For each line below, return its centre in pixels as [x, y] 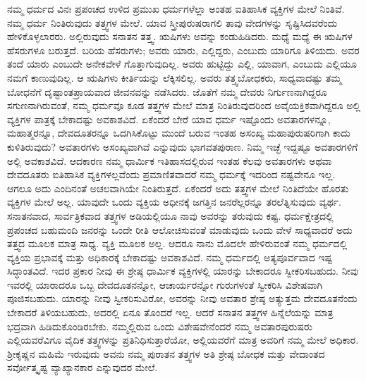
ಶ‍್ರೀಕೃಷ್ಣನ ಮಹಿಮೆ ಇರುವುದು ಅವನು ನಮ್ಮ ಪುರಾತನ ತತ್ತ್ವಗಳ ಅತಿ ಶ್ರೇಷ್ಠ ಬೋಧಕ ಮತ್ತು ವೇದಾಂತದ [166, 353]
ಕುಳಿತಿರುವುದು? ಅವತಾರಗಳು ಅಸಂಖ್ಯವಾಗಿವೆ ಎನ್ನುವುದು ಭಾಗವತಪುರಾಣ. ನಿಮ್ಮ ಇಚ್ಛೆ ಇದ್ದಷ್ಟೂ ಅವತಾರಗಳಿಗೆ [183, 146]
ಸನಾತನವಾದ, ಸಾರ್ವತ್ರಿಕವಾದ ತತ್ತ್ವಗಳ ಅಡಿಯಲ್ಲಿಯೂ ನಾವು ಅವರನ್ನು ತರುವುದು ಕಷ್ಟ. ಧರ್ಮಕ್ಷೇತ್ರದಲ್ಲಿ [170, 215]
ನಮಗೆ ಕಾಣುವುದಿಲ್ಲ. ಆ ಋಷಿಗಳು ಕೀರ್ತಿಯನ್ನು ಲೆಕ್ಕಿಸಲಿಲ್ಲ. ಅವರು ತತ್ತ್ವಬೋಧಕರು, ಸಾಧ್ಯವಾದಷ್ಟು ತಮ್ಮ [175, 77]
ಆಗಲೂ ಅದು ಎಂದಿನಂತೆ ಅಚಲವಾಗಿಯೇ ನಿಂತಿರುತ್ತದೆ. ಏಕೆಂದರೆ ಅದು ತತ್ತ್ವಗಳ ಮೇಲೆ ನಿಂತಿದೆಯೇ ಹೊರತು [178, 188]
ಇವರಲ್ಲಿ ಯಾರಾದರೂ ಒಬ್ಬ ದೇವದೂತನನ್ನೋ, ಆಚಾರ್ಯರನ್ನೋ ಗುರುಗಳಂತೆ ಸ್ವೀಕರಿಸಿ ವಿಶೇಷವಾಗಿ [165, 284]
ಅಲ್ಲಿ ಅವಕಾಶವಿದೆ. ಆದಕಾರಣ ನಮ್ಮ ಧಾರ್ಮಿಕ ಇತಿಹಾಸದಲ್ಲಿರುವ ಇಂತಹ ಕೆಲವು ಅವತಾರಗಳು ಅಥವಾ [170, 160]
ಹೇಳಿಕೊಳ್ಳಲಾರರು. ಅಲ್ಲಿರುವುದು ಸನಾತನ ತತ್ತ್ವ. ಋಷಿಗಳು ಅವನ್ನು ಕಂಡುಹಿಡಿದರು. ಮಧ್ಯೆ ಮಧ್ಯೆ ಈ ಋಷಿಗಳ [180, 36]
